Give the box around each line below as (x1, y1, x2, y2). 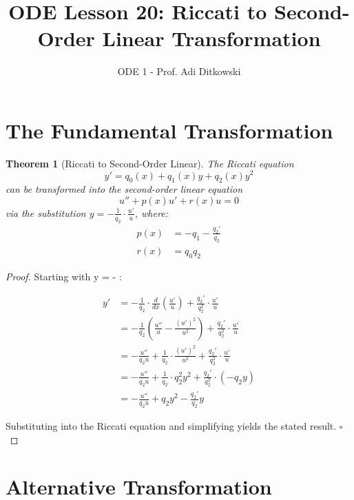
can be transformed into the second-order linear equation (6, 182, 243, 196)
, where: (134, 205, 168, 220)
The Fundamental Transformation (6, 116, 333, 144)
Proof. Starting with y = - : (6, 269, 122, 283)
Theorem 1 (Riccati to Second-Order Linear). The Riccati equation (6, 156, 294, 170)
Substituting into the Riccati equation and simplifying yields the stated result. (6, 419, 337, 433)
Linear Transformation (102, 24, 321, 52)
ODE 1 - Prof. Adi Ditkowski (117, 64, 241, 79)
